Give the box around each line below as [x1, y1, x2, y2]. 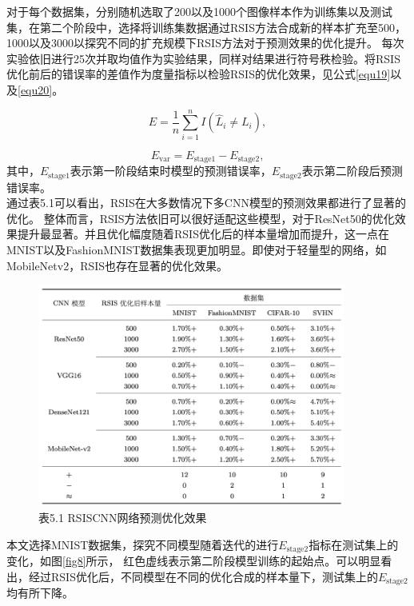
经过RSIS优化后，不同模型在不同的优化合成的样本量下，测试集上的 [28, 568, 378, 584]
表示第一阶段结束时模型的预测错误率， [70, 162, 272, 179]
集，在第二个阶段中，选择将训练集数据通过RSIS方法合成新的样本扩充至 [6, 18, 378, 35]
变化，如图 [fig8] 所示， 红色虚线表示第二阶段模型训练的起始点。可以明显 [6, 552, 381, 569]
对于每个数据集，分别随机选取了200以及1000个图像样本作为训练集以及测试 [6, 3, 392, 19]
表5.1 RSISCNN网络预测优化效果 [38, 509, 207, 526]
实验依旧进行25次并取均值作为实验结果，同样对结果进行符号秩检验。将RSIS [6, 50, 400, 66]
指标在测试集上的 [309, 536, 399, 552]
